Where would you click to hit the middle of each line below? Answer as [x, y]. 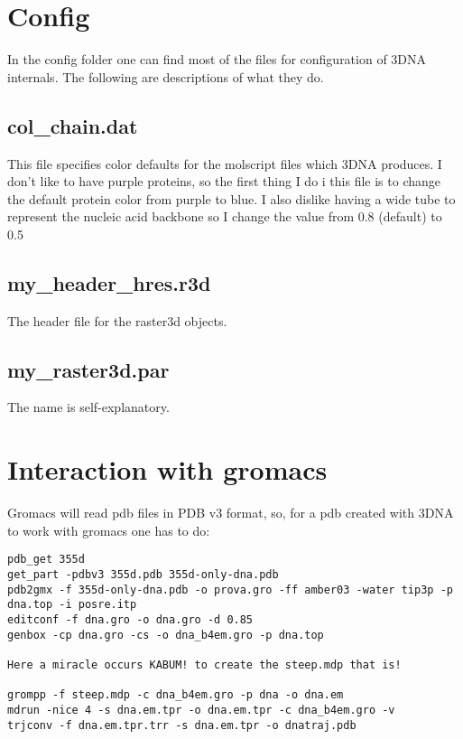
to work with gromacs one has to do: [109, 530]
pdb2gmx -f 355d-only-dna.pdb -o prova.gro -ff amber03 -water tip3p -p [230, 589]
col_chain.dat [73, 125]
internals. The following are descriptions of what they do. [166, 76]
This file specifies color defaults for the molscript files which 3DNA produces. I [225, 163]
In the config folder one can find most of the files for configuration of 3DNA [217, 59]
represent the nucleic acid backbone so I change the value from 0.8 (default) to [225, 216]
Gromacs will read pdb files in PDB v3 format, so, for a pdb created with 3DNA [231, 513]
